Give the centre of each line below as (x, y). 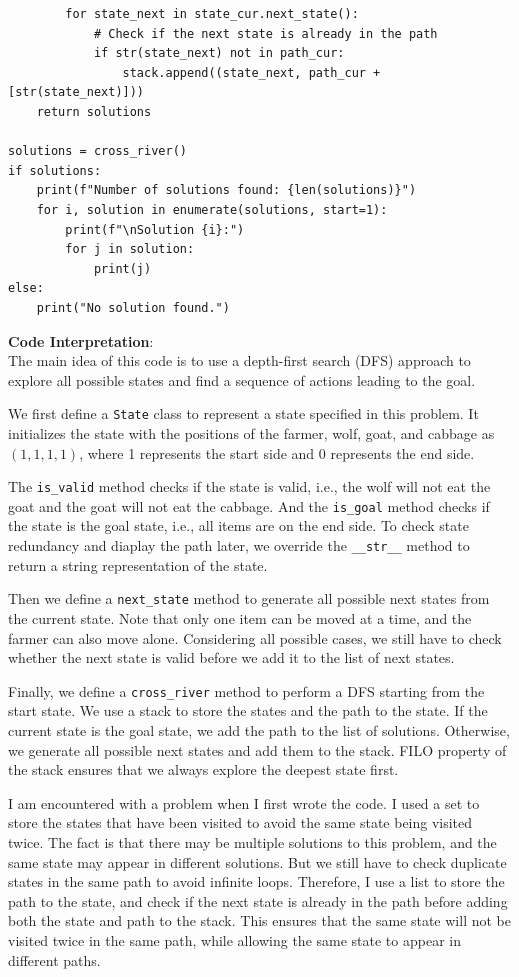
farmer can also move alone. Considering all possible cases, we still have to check (255, 637)
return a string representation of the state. (138, 564)
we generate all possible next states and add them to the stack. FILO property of (257, 749)
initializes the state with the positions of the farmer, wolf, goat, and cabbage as (251, 432)
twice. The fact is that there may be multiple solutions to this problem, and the (252, 841)
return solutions (94, 111)
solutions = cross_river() (97, 151)
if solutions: (55, 170)
